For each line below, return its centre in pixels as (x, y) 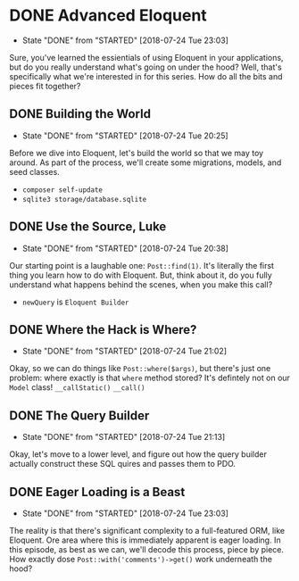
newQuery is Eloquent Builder (75, 302)
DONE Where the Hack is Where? (103, 330)
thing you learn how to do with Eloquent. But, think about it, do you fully (141, 275)
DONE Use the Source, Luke (88, 227)
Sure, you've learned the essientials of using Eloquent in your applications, (146, 57)
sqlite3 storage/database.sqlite (84, 199)
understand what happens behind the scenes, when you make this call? (141, 284)
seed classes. (34, 171)
